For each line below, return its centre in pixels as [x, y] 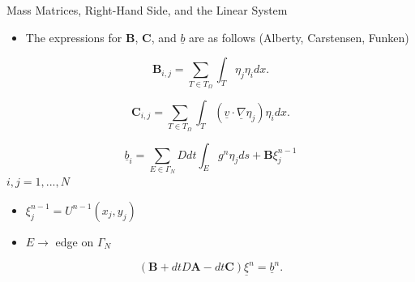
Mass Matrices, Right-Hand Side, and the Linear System [147, 10]
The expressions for [74, 37]
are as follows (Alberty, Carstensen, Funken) [299, 37]
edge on [75, 241]
